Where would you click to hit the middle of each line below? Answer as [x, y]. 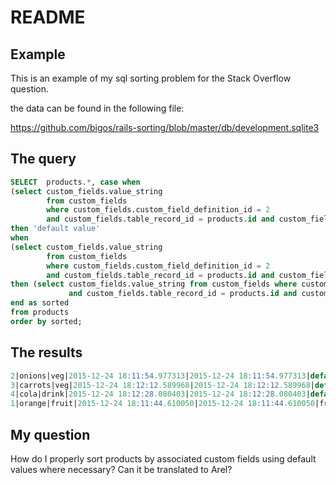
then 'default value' [55, 229]
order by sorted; [46, 321]
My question [50, 434]
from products [40, 312]
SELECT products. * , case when [75, 182]
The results [46, 352]
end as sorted [40, 303]
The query [43, 159]
